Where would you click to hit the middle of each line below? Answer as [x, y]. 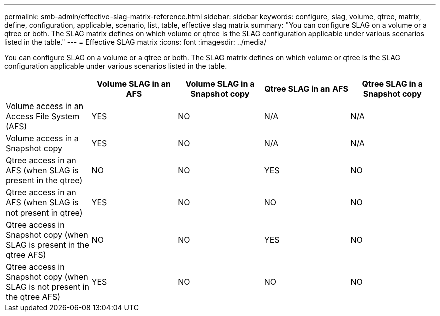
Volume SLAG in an [134, 84]
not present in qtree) [44, 213]
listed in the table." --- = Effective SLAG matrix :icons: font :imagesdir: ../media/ [135, 42]
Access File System [43, 116]
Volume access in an [45, 106]
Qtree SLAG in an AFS [306, 89]
